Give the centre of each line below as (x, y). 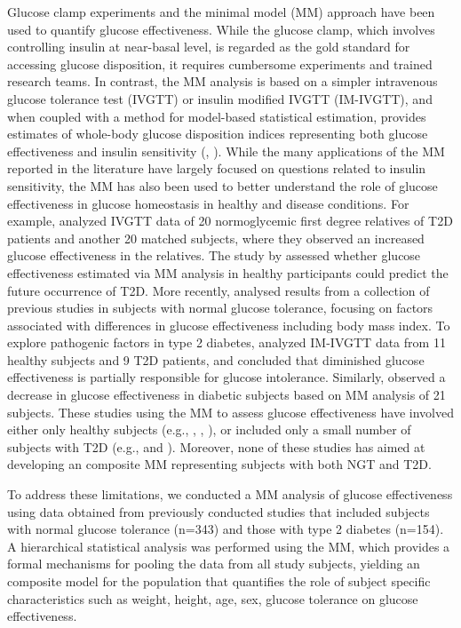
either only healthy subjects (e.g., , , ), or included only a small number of (209, 429)
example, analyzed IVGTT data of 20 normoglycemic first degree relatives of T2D (230, 221)
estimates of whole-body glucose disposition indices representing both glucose (218, 134)
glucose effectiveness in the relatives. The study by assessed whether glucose (214, 255)
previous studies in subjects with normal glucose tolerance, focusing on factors (220, 308)
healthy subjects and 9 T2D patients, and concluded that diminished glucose (216, 359)
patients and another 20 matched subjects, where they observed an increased (216, 238)
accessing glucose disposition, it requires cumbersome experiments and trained (220, 64)
